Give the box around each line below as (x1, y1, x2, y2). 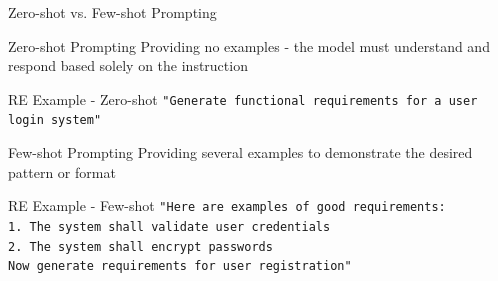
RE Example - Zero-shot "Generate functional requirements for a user (8, 88, 478, 109)
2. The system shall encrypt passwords (8, 239, 273, 254)
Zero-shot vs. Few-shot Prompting (8, 2, 217, 22)
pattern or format (8, 161, 116, 182)
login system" (8, 113, 102, 128)
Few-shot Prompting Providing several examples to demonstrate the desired (8, 142, 473, 163)
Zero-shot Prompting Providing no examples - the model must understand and (8, 35, 490, 56)
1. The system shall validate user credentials (8, 219, 331, 234)
